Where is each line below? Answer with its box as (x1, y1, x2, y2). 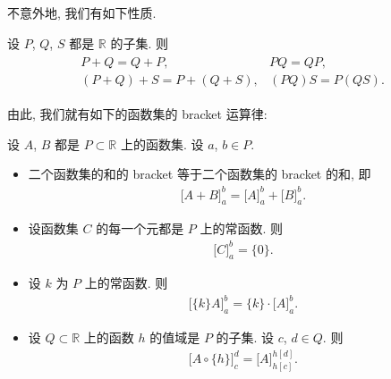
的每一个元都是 (96, 219, 184, 238)
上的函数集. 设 (120, 134, 204, 153)
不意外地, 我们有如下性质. (7, 4, 157, 21)
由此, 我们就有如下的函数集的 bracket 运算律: (7, 105, 268, 123)
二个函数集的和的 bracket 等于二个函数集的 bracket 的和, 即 (28, 164, 371, 183)
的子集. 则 (110, 33, 168, 52)
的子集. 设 (216, 328, 275, 347)
